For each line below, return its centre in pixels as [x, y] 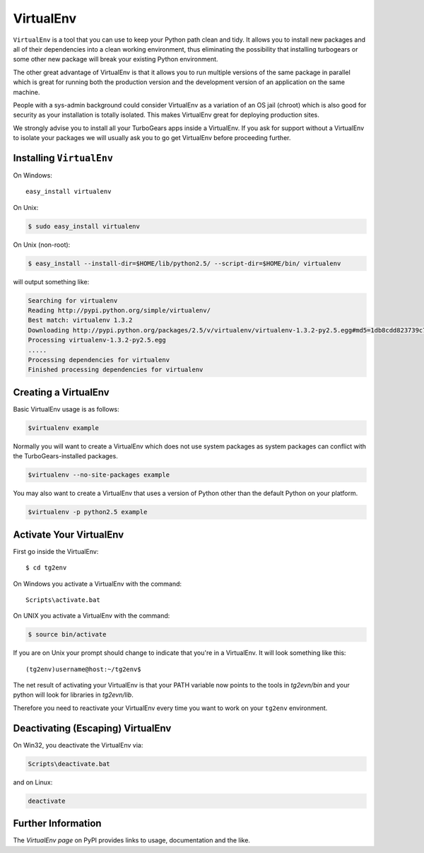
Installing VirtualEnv [63, 158]
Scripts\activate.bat [63, 600]
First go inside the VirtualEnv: [56, 551]
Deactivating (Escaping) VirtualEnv [92, 728]
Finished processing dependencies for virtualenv [116, 370]
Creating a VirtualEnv [61, 392]
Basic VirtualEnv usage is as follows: [66, 409]
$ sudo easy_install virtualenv [84, 226]
